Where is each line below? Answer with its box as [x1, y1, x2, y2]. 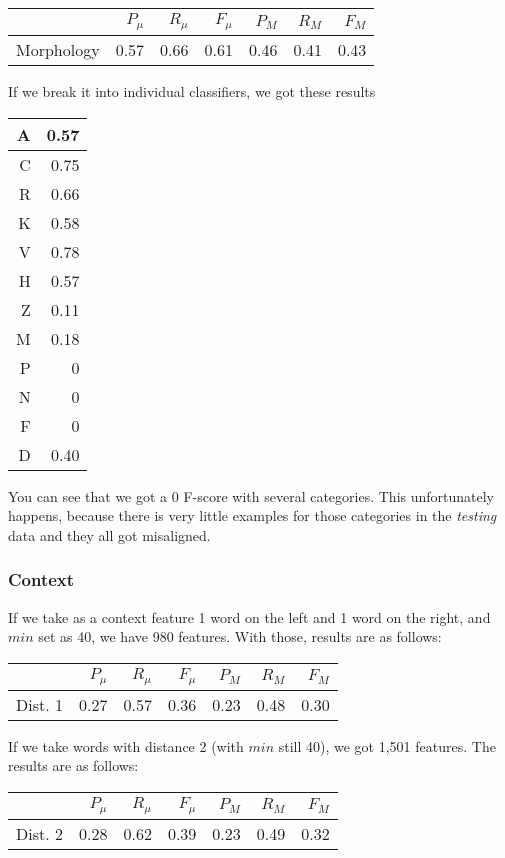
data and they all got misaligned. [8, 524, 211, 545]
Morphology [16, 37, 100, 61]
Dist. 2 [16, 821, 63, 845]
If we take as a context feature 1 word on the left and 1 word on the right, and [8, 606, 491, 627]
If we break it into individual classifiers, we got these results [8, 80, 376, 101]
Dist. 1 [16, 692, 63, 716]
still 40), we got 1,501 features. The [278, 735, 496, 756]
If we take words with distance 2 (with [8, 735, 244, 756]
